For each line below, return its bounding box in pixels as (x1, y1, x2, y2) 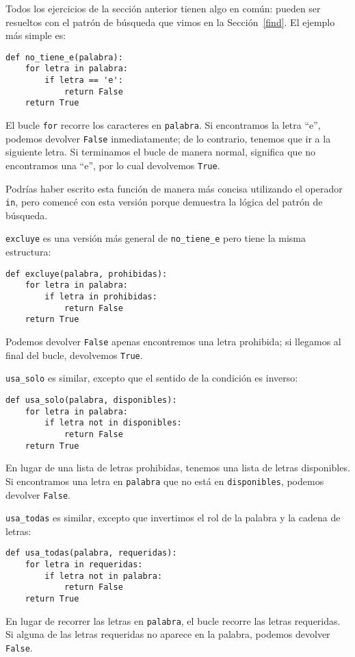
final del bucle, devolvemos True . (5, 347, 143, 362)
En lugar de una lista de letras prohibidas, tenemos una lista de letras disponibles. (5, 460, 350, 475)
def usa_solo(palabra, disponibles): (5, 395, 177, 405)
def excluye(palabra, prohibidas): (5, 269, 168, 279)
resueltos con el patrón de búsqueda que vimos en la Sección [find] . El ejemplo (5, 14, 335, 29)
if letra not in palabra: (44, 571, 163, 581)
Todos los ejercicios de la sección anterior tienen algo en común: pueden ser (5, 1, 321, 15)
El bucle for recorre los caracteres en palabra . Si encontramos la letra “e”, (5, 118, 321, 132)
